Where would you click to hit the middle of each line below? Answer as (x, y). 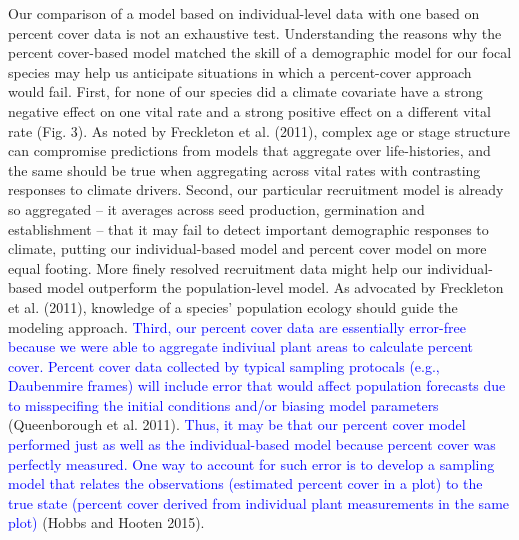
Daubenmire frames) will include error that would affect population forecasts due (257, 385)
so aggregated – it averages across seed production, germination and (216, 208)
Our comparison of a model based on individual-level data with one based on (244, 13)
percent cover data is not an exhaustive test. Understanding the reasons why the (255, 32)
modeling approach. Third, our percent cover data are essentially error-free (237, 326)
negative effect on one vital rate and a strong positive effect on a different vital (249, 110)
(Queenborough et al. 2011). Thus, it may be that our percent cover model (237, 424)
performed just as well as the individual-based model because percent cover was (252, 444)
